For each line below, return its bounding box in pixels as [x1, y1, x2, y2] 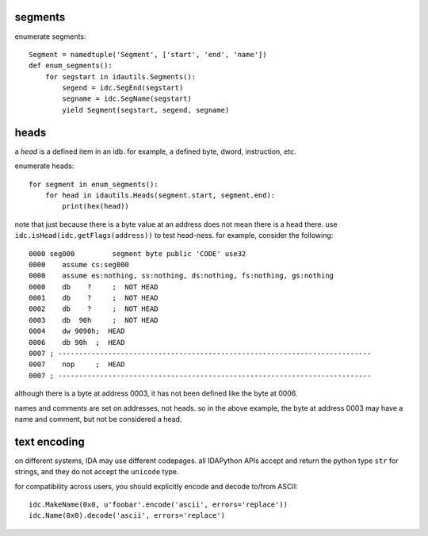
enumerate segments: [14, 32, 86, 41]
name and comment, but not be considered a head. [14, 414, 182, 423]
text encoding [14, 435, 85, 448]
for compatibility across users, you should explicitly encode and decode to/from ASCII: [14, 481, 299, 491]
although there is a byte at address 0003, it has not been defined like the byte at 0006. [14, 389, 298, 398]
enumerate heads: [14, 161, 75, 170]
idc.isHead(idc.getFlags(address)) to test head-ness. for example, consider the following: [14, 231, 334, 240]
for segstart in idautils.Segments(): [44, 72, 197, 81]
